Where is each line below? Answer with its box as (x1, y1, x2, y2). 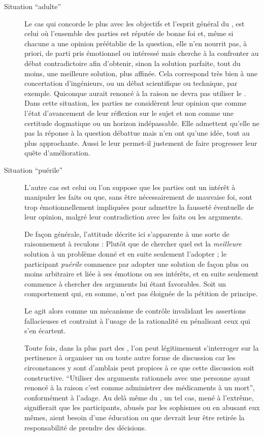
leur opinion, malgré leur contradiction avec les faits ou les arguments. (24, 211, 243, 222)
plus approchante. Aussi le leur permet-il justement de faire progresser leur (24, 137, 257, 148)
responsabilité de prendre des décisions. (24, 422, 147, 432)
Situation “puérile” (4, 164, 63, 175)
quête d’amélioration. (24, 147, 90, 158)
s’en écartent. (24, 325, 66, 336)
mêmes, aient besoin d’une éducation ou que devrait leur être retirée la (24, 412, 245, 422)
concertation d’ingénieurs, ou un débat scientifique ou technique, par (24, 78, 238, 88)
